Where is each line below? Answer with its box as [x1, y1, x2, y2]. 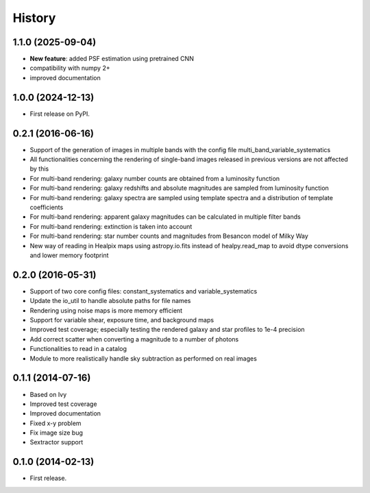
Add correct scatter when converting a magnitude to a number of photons [29, 335, 239, 343]
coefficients [29, 203, 64, 211]
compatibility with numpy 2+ [29, 64, 110, 72]
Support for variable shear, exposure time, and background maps [29, 316, 214, 324]
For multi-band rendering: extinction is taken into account [29, 222, 193, 230]
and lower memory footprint [29, 251, 109, 259]
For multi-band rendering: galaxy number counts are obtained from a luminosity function [29, 174, 280, 182]
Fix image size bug [29, 429, 84, 437]
